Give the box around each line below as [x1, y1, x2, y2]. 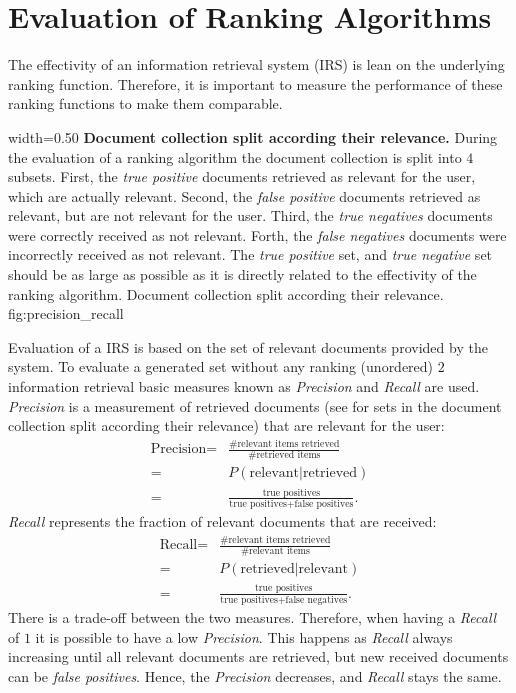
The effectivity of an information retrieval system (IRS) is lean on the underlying [8, 54, 505, 75]
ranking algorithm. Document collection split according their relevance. [8, 283, 444, 304]
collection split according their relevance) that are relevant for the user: [8, 415, 445, 436]
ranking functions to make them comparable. [8, 93, 283, 114]
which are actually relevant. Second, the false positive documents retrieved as [8, 185, 481, 206]
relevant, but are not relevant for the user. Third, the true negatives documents [8, 205, 493, 226]
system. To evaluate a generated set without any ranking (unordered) [8, 356, 434, 377]
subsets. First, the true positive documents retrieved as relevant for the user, [8, 166, 476, 187]
